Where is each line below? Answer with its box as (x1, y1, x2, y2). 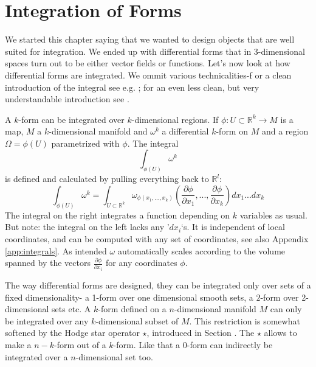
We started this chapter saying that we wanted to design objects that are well (5, 33, 295, 46)
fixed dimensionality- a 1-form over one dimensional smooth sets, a (5, 290, 253, 303)
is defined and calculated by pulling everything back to (5, 172, 209, 185)
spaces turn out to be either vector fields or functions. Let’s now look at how (5, 57, 290, 69)
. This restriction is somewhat (189, 314, 300, 327)
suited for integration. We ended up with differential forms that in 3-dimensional (5, 44, 305, 57)
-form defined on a (98, 302, 167, 315)
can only (270, 302, 302, 315)
